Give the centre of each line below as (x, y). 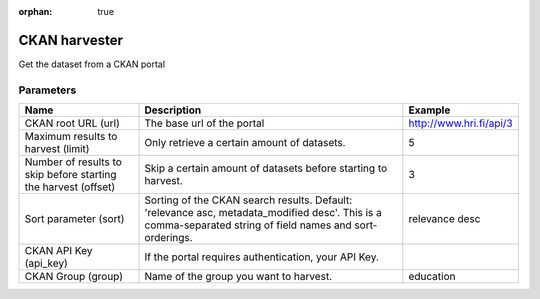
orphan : (35, 11)
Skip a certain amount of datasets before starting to (266, 168)
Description (173, 110)
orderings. (169, 238)
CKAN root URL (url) (72, 123)
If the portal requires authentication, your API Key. (262, 257)
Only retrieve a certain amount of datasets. (245, 143)
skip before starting (70, 175)
